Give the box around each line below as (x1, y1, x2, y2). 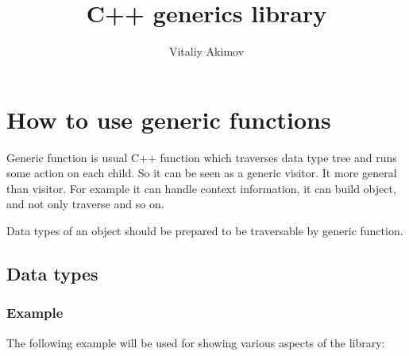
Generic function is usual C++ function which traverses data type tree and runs (6, 149, 397, 165)
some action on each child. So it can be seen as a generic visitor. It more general (6, 164, 397, 181)
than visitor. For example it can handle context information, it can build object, (6, 180, 396, 196)
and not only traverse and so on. (6, 195, 164, 212)
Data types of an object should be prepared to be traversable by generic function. (6, 222, 403, 239)
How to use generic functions (6, 103, 331, 135)
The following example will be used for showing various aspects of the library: (6, 334, 385, 350)
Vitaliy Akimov (168, 43, 245, 60)
